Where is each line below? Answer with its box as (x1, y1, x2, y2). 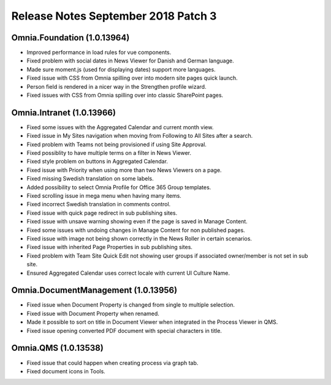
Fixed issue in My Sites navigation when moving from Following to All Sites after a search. (26, 132, 253, 140)
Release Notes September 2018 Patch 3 (11, 9, 217, 23)
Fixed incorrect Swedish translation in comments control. (26, 201, 171, 208)
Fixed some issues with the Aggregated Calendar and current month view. (26, 123, 214, 131)
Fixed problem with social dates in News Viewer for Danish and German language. (26, 57, 234, 64)
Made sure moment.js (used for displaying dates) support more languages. (26, 65, 216, 73)
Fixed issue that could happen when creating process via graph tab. (26, 359, 199, 367)
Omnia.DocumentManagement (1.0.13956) (11, 285, 178, 296)
